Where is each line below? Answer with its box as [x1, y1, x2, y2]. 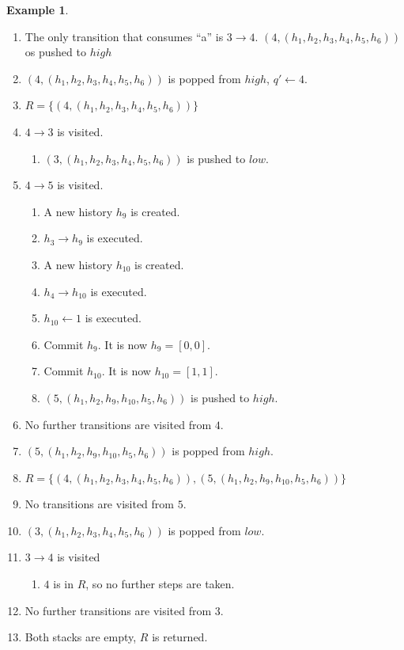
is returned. [152, 629, 208, 645]
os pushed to [25, 44, 86, 60]
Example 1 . [6, 2, 69, 17]
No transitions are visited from [25, 496, 174, 512]
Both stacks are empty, [25, 629, 137, 645]
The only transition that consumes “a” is [25, 28, 224, 44]
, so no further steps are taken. [85, 576, 235, 592]
